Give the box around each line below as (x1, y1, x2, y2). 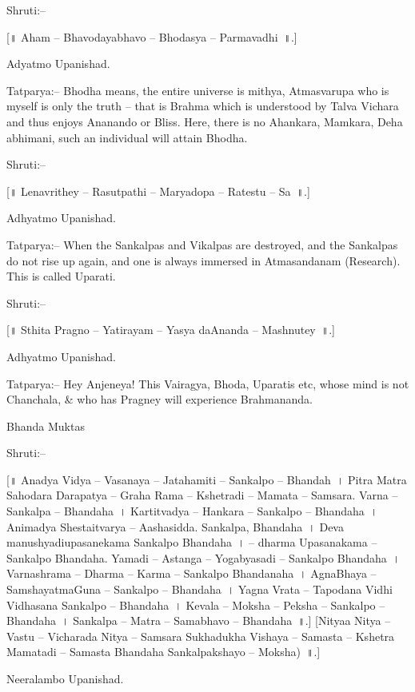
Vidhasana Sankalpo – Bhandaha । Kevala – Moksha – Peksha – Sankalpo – (6, 596, 385, 613)
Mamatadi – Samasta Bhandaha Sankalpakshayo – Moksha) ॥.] (6, 643, 321, 660)
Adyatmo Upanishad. (6, 55, 110, 72)
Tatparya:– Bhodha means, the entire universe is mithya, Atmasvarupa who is (6, 82, 389, 98)
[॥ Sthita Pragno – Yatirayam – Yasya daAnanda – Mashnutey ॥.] (6, 321, 335, 338)
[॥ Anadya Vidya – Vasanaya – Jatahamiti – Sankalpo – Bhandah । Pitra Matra (6, 471, 407, 487)
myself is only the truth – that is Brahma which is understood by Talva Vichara (6, 97, 399, 114)
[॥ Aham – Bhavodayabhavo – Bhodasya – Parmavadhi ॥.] (6, 28, 297, 45)
